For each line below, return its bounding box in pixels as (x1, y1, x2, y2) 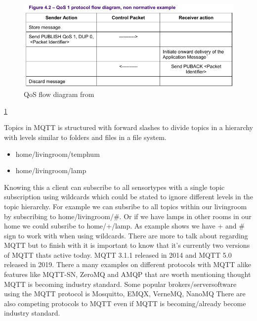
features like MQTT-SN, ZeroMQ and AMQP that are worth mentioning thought (4, 269, 251, 279)
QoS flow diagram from (24, 89, 94, 99)
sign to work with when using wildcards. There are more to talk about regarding (4, 230, 248, 240)
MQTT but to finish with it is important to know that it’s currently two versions (4, 240, 250, 250)
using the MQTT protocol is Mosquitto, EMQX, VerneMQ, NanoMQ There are (4, 288, 246, 299)
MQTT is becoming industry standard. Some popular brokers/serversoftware (4, 278, 237, 289)
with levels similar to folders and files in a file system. (4, 132, 167, 142)
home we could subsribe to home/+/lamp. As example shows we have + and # (4, 221, 245, 231)
